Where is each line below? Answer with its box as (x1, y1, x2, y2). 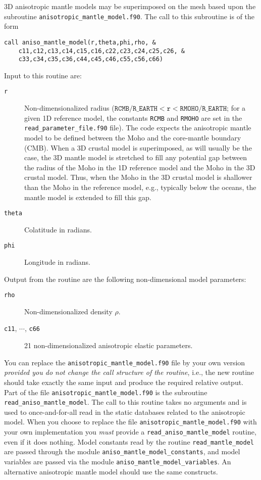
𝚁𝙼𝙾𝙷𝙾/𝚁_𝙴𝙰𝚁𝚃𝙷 (180, 105, 227, 113)
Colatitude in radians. (24, 224, 92, 234)
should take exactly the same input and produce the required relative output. (4, 376, 244, 387)
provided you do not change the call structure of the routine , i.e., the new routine (4, 367, 254, 377)
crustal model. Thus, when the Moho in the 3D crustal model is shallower (24, 172, 252, 182)
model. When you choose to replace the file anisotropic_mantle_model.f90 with (4, 416, 257, 427)
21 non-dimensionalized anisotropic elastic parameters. (24, 340, 193, 351)
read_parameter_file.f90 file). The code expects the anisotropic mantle (24, 122, 251, 133)
